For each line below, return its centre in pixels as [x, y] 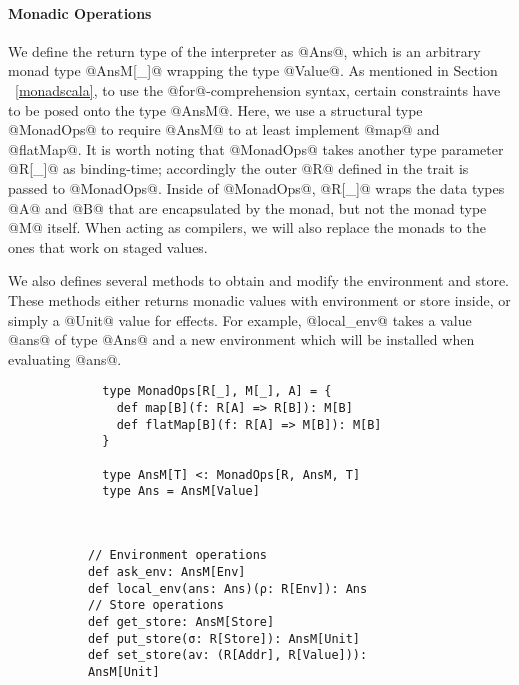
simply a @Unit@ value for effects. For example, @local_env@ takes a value [240, 319]
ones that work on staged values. [108, 246]
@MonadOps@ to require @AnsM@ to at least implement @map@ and [224, 129]
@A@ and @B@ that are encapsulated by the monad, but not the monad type [247, 207]
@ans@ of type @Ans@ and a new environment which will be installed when [241, 339]
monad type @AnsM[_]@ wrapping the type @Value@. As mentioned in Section [253, 70]
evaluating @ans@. [65, 358]
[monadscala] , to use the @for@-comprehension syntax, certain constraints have [258, 89]
